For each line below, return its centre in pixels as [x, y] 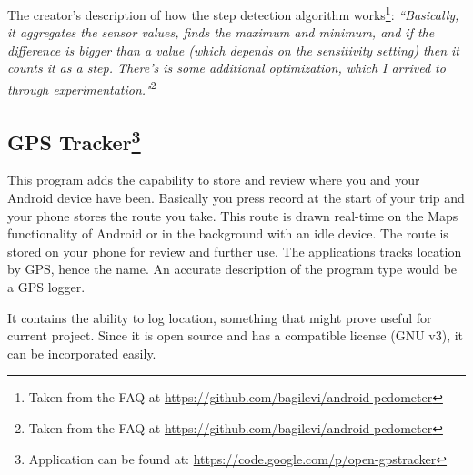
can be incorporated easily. [82, 353]
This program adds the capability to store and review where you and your [214, 180]
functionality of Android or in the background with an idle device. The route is [228, 233]
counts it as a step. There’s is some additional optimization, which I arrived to [226, 68]
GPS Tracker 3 [74, 140]
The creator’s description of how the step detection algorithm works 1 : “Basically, [233, 13]
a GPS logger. [46, 287]
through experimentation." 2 [82, 88]
